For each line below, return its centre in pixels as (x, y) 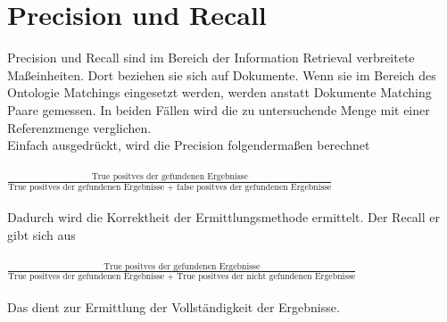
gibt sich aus (41, 234)
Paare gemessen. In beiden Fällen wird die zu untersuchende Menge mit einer (219, 109)
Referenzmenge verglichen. (79, 127)
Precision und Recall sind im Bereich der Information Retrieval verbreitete (211, 58)
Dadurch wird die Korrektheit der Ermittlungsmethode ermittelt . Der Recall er (224, 217)
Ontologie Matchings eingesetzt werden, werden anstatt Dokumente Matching (219, 92)
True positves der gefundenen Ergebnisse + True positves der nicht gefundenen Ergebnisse (182, 277)
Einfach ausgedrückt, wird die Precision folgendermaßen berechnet (189, 145)
